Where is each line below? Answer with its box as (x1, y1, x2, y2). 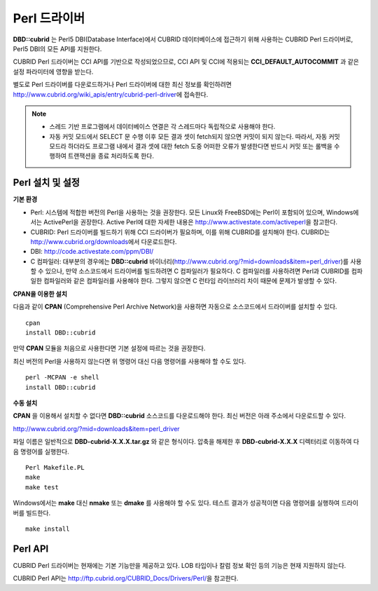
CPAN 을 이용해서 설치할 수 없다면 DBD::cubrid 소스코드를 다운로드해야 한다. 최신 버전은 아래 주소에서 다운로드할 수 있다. (13, 412, 346, 420)
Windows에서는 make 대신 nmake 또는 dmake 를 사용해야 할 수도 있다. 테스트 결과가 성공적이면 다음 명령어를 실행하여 (13, 498, 340, 508)
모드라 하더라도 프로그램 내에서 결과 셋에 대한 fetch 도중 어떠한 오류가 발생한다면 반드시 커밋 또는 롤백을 (49, 142, 332, 151)
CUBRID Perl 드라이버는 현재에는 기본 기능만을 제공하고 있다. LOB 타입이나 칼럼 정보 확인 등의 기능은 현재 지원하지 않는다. (13, 561, 346, 569)
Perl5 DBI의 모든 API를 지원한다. (13, 44, 102, 53)
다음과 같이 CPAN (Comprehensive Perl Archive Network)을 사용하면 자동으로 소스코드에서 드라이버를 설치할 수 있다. (13, 302, 337, 311)
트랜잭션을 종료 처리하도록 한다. (67, 151, 154, 161)
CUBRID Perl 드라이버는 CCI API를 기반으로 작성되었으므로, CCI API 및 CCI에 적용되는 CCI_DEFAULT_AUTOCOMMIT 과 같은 (13, 57, 360, 66)
